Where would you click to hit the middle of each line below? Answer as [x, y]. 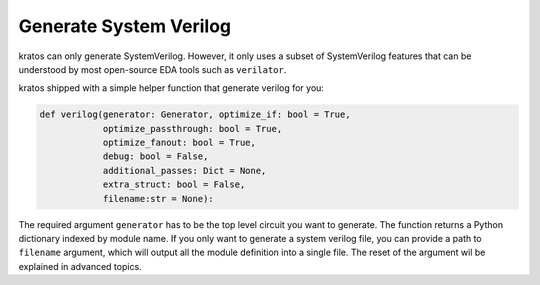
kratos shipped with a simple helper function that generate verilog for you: [171, 88]
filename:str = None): [158, 198]
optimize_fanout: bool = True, [179, 143]
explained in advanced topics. [80, 266]
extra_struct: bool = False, [174, 184]
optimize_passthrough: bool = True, [192, 128]
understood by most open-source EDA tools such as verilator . [152, 69]
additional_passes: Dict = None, [184, 170]
